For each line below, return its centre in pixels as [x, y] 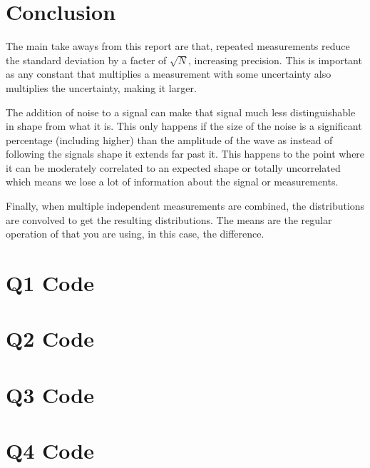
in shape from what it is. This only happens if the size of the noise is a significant [184, 126]
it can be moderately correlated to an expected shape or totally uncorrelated [173, 167]
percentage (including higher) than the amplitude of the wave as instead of [169, 139]
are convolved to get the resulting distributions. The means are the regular [169, 219]
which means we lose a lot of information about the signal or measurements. [172, 182]
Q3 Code [50, 394]
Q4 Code [50, 451]
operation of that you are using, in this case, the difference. [135, 234]
